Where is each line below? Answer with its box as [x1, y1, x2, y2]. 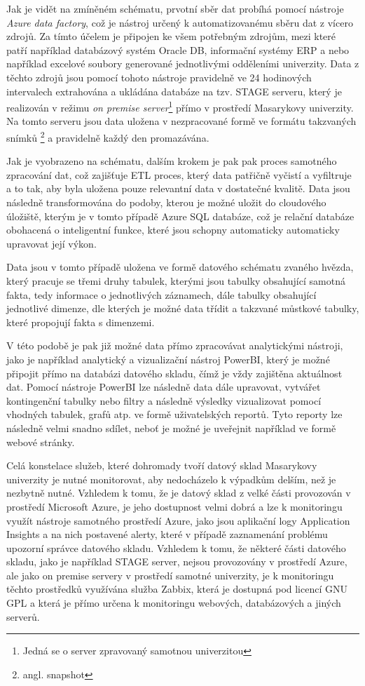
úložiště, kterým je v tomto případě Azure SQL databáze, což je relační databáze [6, 208, 354, 223]
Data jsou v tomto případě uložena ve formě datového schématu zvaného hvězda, [6, 260, 354, 274]
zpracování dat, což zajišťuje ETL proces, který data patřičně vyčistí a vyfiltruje [6, 167, 352, 182]
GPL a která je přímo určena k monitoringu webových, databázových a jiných [6, 596, 341, 610]
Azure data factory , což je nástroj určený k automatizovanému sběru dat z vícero [6, 15, 353, 29]
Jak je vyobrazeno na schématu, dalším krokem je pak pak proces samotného [6, 154, 337, 168]
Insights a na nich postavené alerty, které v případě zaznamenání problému [6, 527, 328, 542]
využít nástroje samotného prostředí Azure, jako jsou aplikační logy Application [6, 513, 350, 527]
